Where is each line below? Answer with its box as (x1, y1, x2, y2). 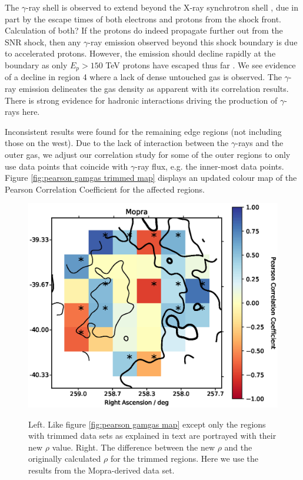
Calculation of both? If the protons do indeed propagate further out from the (5, 24, 283, 37)
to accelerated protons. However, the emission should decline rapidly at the (5, 47, 276, 59)
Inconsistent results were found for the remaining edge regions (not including (5, 125, 282, 137)
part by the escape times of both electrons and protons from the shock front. (5, 12, 281, 25)
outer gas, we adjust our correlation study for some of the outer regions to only (5, 148, 291, 160)
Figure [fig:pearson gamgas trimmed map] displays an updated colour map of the (5, 171, 297, 184)
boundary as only (5, 58, 68, 71)
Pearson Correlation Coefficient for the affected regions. (5, 183, 205, 195)
